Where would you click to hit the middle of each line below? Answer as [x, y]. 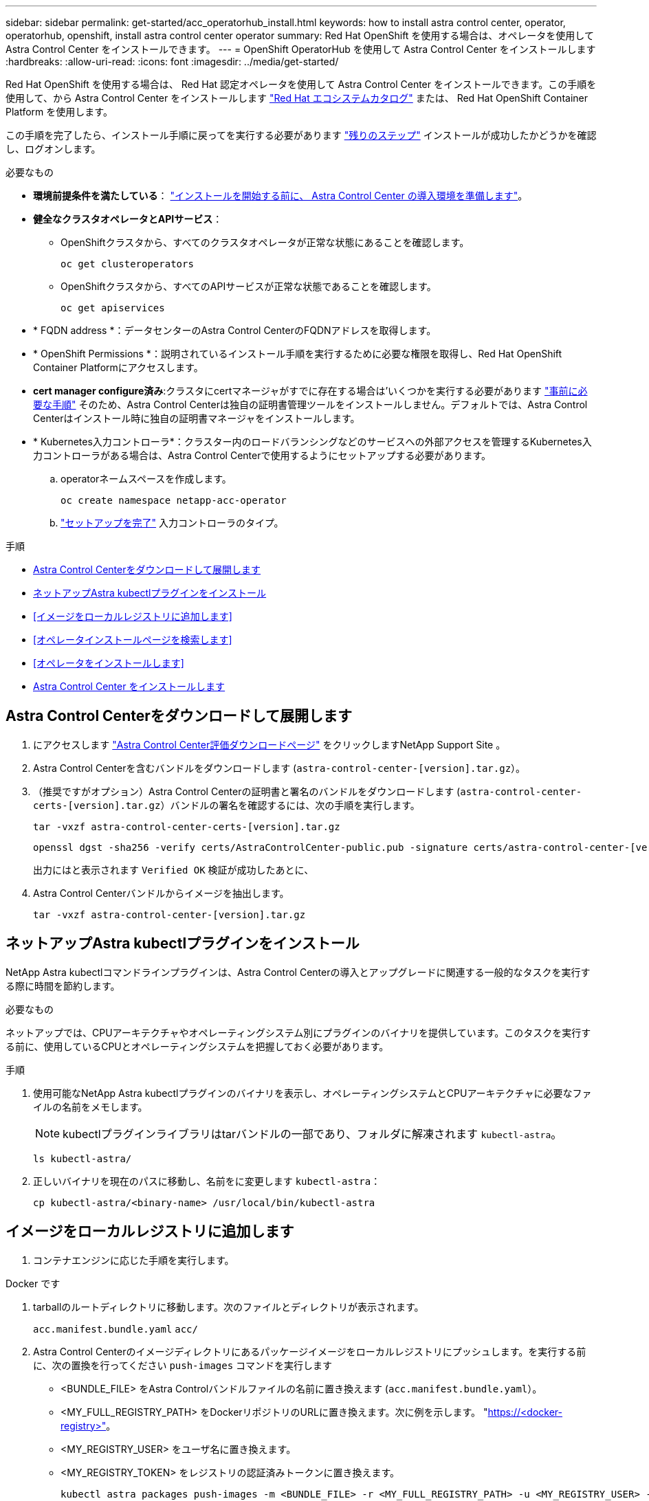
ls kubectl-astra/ [82, 1158]
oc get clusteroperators [127, 264]
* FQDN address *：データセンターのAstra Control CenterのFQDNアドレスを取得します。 [235, 330]
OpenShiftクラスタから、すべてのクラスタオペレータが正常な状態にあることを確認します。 [265, 242]
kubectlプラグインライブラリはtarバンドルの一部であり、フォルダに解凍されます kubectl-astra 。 [312, 1134]
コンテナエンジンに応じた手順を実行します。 [134, 1260]
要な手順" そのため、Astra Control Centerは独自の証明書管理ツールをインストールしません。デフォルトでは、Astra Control [310, 404]
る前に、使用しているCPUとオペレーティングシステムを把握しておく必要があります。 [197, 1046]
